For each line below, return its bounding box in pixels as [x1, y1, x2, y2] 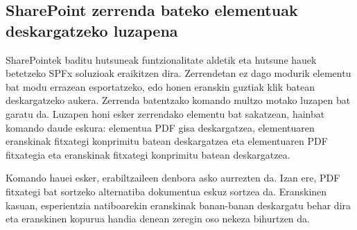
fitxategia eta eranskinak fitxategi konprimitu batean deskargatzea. [6, 147, 290, 161]
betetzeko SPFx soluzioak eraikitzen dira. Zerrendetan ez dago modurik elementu [6, 66, 351, 80]
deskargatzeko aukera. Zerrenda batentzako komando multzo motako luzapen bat [6, 93, 351, 107]
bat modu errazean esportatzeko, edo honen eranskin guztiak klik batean [6, 79, 315, 94]
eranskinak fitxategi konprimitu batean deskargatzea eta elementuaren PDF [6, 134, 328, 148]
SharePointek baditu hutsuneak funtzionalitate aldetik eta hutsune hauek [6, 52, 317, 67]
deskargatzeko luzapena [6, 19, 178, 41]
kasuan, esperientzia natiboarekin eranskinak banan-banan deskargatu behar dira [6, 197, 351, 212]
